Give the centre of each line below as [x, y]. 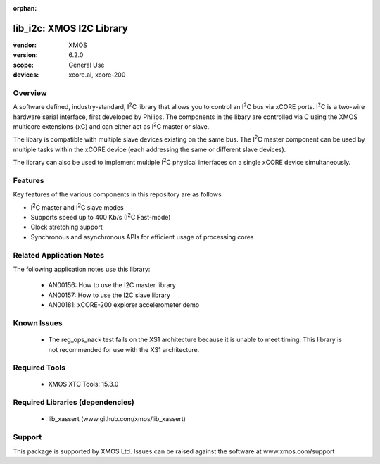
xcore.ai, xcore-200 [97, 75]
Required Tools [39, 368]
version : [25, 55]
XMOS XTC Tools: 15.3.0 [83, 384]
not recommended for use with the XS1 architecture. [124, 349]
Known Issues [38, 322]
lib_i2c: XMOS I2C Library [70, 28]
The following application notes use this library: [82, 269]
